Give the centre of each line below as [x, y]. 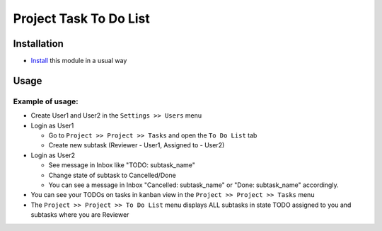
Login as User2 [53, 155]
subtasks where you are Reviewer [80, 215]
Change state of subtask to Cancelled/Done [112, 175]
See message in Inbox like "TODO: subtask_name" [122, 165]
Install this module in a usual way [79, 61]
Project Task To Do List [81, 18]
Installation [38, 44]
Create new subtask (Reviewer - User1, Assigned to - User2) [137, 145]
